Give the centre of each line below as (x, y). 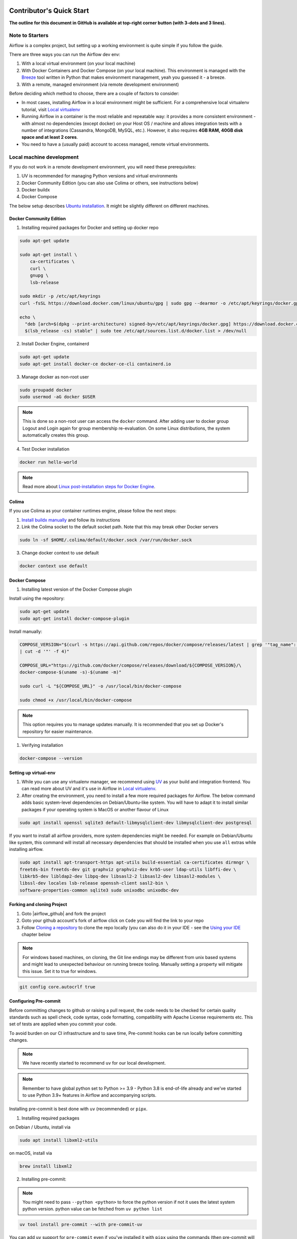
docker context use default (53, 566)
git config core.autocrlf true (58, 987)
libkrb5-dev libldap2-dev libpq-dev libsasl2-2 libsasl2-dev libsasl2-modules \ (120, 876)
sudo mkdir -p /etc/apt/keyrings (60, 296)
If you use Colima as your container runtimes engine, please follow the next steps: (93, 511)
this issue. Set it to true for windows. (60, 971)
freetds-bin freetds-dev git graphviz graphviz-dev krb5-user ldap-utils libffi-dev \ (128, 869)
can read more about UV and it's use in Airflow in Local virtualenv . (89, 788)
